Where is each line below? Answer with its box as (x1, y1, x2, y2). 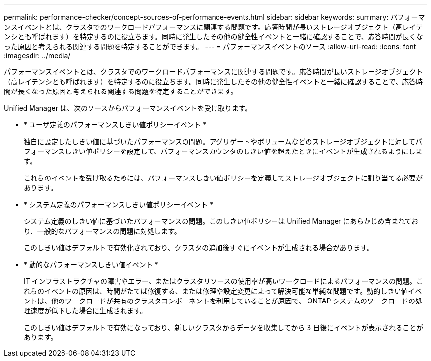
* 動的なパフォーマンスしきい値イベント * (24, 260, 158, 269)
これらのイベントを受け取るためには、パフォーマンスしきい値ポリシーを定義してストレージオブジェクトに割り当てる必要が (24, 174, 423, 182)
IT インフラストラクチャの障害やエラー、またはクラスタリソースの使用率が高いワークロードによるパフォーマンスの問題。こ (24, 277, 424, 285)
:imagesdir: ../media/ (4, 51, 71, 60)
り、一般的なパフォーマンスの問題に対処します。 (24, 227, 181, 235)
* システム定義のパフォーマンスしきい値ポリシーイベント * (24, 200, 214, 209)
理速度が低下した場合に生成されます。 (24, 306, 147, 315)
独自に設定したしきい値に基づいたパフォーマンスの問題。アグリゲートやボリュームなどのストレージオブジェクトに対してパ (24, 137, 422, 146)
